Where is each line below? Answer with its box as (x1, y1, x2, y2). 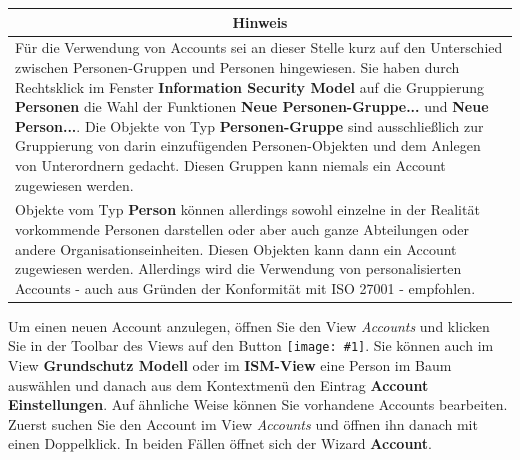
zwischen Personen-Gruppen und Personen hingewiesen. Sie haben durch (15, 56, 460, 77)
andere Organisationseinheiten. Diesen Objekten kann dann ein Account (15, 238, 457, 259)
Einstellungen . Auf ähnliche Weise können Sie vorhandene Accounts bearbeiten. (8, 394, 508, 415)
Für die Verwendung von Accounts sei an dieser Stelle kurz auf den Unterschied (15, 37, 503, 58)
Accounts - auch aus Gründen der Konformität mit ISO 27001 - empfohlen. (15, 277, 476, 298)
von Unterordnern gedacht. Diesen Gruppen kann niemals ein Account (15, 154, 446, 175)
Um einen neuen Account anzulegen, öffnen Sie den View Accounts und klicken (8, 315, 490, 336)
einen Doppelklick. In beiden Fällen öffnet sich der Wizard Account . (8, 433, 433, 454)
